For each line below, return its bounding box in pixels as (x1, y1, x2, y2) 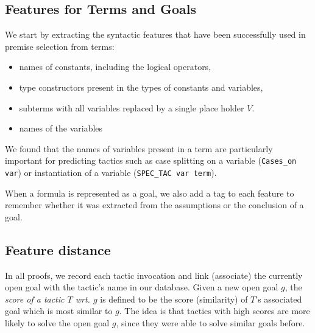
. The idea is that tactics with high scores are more (119, 304, 310, 317)
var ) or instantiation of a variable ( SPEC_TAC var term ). (5, 166, 217, 179)
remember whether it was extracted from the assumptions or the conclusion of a (5, 198, 304, 211)
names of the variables (19, 122, 103, 135)
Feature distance (5, 240, 111, 259)
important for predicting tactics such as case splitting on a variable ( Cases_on (5, 154, 297, 167)
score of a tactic (5, 292, 65, 305)
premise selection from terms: (5, 40, 115, 52)
